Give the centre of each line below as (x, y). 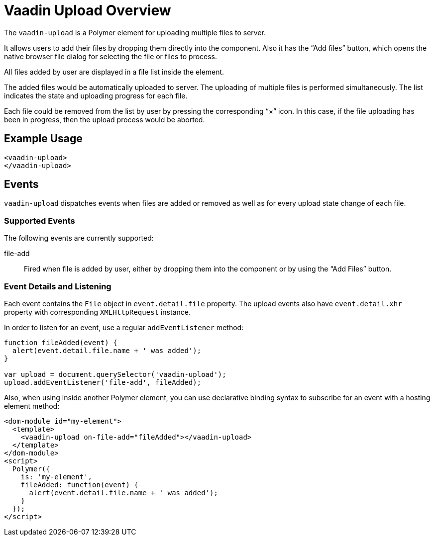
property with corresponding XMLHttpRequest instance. (97, 312)
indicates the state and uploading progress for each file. (96, 95)
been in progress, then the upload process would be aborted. (105, 119)
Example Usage (43, 139)
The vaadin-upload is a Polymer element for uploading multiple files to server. (135, 32)
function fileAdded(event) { (61, 342)
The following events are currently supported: (79, 238)
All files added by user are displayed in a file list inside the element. (114, 72)
